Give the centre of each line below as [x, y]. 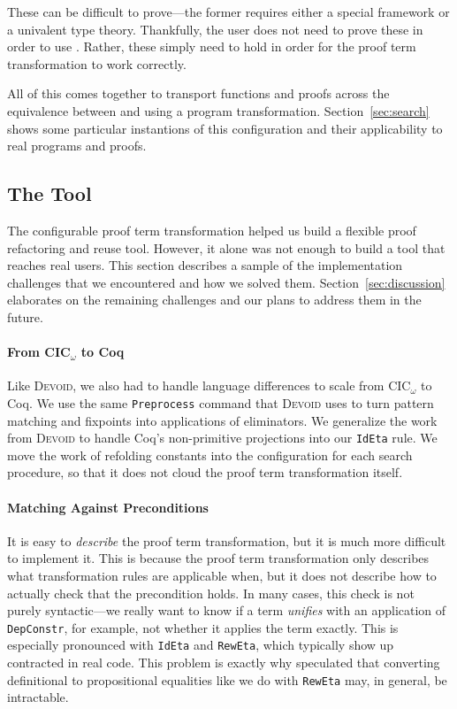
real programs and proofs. [77, 146]
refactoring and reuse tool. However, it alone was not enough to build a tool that [226, 247]
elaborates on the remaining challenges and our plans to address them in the [214, 300]
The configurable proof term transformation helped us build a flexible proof [212, 230]
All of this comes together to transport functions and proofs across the [198, 93]
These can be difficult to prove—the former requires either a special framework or [228, 12]
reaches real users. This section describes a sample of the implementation [205, 265]
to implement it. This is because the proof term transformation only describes [218, 558]
